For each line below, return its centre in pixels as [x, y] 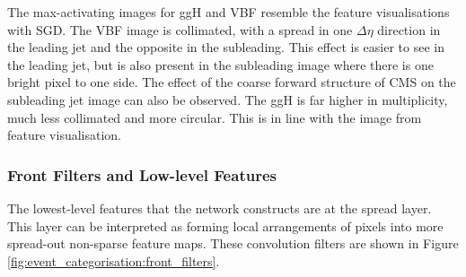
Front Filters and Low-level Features [142, 174]
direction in [409, 29]
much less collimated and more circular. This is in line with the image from [215, 117]
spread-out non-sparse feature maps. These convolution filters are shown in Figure [233, 243]
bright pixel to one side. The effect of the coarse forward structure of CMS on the [232, 82]
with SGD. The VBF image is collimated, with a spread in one [180, 29]
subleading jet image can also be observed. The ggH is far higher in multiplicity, [228, 99]
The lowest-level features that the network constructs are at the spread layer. [220, 208]
